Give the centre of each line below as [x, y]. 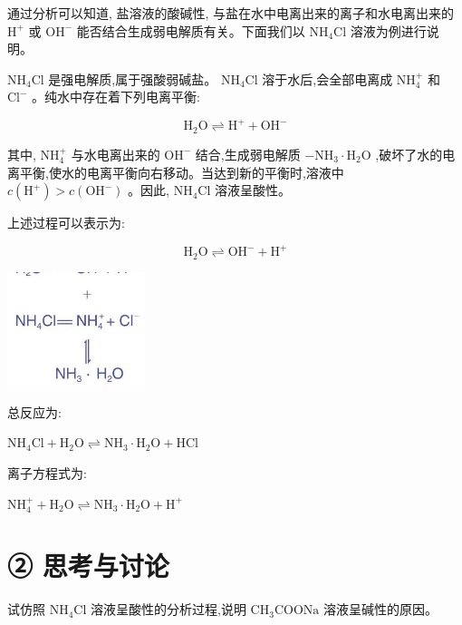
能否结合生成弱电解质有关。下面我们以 [191, 30]
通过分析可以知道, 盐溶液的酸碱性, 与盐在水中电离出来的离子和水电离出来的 [231, 13]
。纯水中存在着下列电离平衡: [116, 97]
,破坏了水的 [409, 154]
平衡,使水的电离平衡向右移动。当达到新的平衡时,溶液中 [182, 172]
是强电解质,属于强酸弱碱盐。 [133, 78]
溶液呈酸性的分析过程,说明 [168, 609]
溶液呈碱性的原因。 [380, 609]
